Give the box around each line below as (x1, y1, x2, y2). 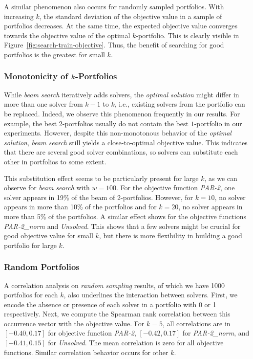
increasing (4, 11, 34, 21)
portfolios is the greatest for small (4, 49, 105, 59)
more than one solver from (4, 99, 83, 109)
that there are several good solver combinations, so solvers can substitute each (4, 147, 238, 157)
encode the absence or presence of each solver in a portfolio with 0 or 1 (4, 299, 216, 309)
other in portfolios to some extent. (4, 156, 106, 166)
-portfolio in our (194, 118, 242, 128)
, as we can (204, 173, 237, 183)
